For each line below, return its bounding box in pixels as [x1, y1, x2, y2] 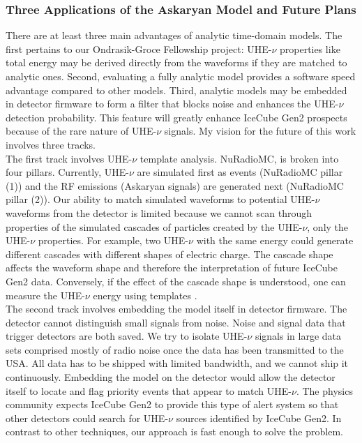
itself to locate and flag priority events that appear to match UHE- [6, 383, 292, 398]
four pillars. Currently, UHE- [6, 165, 130, 179]
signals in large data [255, 329, 341, 343]
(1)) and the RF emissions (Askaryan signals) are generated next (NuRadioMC [6, 178, 344, 193]
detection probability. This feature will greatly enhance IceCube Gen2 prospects [6, 110, 347, 124]
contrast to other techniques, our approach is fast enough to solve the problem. [6, 424, 343, 439]
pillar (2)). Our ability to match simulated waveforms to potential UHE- [6, 192, 315, 207]
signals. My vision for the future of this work [164, 123, 356, 138]
